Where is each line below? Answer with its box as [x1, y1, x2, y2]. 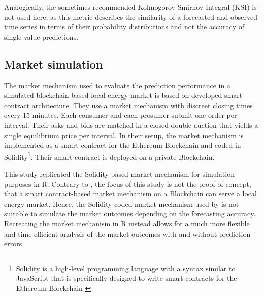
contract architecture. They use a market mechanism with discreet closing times [4, 100, 253, 110]
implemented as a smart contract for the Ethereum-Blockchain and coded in [4, 140, 241, 150]
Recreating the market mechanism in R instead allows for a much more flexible [4, 218, 250, 228]
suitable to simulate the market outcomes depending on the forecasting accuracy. [4, 208, 256, 219]
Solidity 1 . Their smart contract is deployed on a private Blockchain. [4, 150, 215, 162]
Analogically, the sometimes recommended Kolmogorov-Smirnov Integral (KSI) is [4, 2, 257, 12]
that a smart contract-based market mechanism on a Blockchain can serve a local [4, 188, 257, 199]
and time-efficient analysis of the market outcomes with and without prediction [4, 228, 251, 239]
